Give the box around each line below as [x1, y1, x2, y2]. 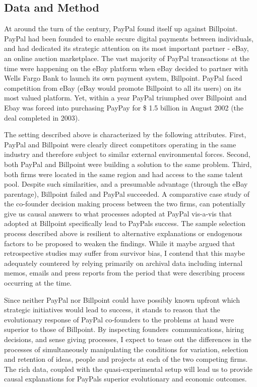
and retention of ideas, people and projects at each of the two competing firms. [4, 354, 248, 364]
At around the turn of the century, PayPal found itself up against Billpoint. [4, 23, 238, 34]
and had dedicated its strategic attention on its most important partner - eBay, [4, 43, 249, 53]
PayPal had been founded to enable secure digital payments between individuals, [4, 33, 253, 43]
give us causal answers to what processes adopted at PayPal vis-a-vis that [4, 208, 232, 218]
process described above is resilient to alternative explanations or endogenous [4, 228, 242, 239]
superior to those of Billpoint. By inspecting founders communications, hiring [4, 324, 244, 335]
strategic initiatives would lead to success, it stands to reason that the [4, 304, 220, 315]
